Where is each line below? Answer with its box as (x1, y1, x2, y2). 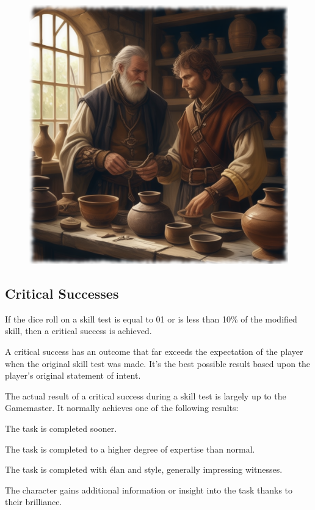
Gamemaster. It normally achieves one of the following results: (5, 401, 239, 414)
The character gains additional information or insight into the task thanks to (5, 483, 293, 496)
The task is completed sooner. (5, 421, 117, 434)
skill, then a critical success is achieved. (5, 324, 152, 337)
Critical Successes (5, 283, 119, 302)
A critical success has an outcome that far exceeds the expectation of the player (5, 344, 303, 357)
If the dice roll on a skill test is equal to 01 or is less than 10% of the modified (5, 312, 297, 325)
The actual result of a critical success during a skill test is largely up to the (5, 389, 286, 402)
